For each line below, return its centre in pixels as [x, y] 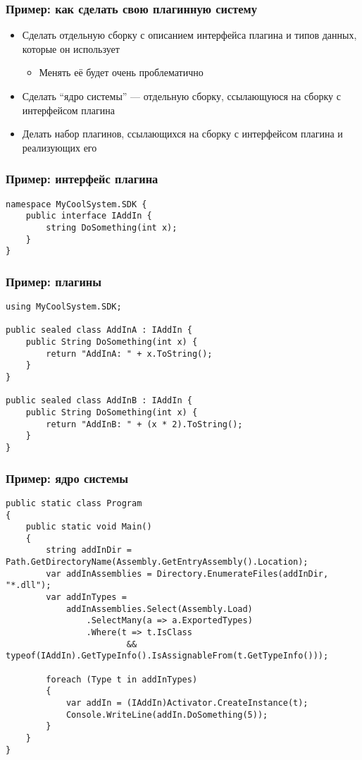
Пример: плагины [54, 281]
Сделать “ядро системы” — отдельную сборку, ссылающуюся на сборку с [181, 96]
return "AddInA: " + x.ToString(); [129, 354]
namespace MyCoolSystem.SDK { [76, 204]
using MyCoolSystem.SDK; [64, 307]
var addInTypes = [86, 597]
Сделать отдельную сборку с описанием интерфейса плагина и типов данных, [189, 35]
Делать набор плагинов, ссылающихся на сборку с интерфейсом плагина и [182, 134]
